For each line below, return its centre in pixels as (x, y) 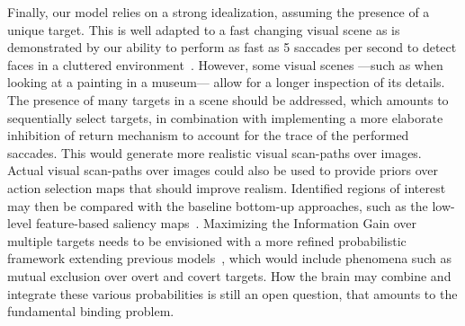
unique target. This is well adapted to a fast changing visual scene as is (204, 29)
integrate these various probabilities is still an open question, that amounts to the (232, 293)
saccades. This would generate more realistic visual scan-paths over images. (215, 152)
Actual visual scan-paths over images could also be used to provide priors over (223, 170)
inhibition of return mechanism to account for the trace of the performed (208, 135)
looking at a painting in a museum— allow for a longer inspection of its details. (226, 82)
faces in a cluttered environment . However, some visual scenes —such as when (225, 64)
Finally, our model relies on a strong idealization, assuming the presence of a (219, 12)
